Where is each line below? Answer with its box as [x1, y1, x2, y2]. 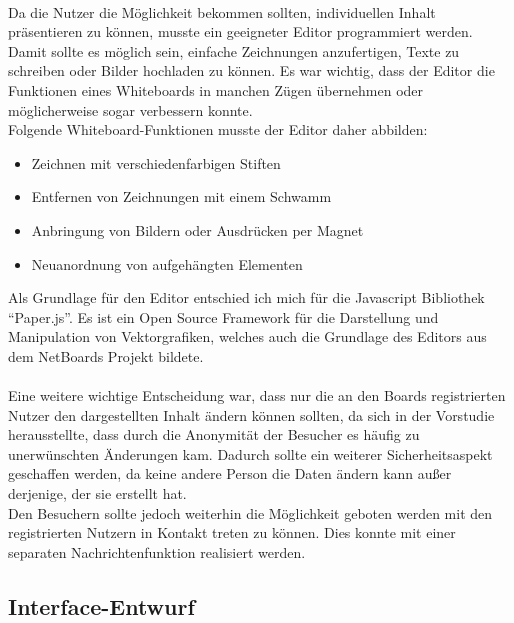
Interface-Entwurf [8, 590, 195, 621]
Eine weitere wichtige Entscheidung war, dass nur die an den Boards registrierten [8, 385, 506, 406]
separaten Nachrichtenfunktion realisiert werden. [8, 541, 306, 562]
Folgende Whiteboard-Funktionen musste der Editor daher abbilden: [8, 119, 428, 140]
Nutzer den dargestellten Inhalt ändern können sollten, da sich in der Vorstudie [8, 404, 495, 425]
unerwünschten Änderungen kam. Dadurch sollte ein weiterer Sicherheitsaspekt [8, 443, 493, 464]
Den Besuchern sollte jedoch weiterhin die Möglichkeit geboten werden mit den [8, 502, 493, 523]
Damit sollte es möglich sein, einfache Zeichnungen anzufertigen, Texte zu [8, 40, 460, 61]
